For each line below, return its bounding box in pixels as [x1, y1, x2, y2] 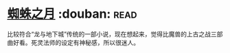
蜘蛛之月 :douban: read [7, 6, 137, 22]
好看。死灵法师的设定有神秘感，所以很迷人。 [12, 38, 139, 46]
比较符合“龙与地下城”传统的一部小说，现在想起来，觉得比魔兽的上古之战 [7, 30, 211, 38]
